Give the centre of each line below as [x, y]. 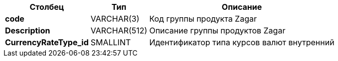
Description [28, 30]
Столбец [47, 7]
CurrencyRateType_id [47, 42]
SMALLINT [111, 42]
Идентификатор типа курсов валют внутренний [242, 42]
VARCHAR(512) [119, 30]
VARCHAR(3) [115, 19]
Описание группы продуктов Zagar [217, 30]
